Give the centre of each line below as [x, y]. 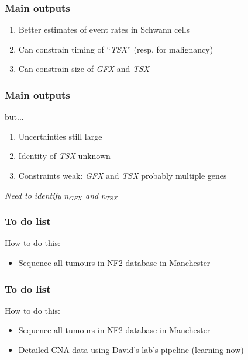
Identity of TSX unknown [64, 156]
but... [14, 117]
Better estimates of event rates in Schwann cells [104, 30]
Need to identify [33, 195]
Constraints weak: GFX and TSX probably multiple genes [123, 175]
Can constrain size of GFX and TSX [84, 69]
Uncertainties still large [60, 136]
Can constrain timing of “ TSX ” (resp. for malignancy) [116, 49]
